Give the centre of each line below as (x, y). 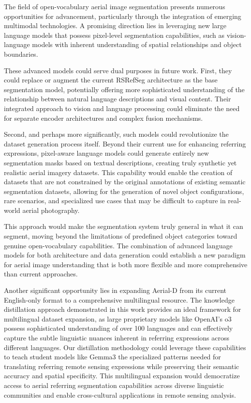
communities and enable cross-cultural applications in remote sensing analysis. (120, 395)
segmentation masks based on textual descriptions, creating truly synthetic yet (120, 162)
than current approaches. (41, 274)
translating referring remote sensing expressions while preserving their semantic (122, 366)
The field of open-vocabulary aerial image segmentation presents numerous (115, 6)
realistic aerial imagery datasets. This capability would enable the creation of (118, 172)
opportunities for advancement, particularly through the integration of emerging (123, 16)
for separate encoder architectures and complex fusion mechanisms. (103, 118)
